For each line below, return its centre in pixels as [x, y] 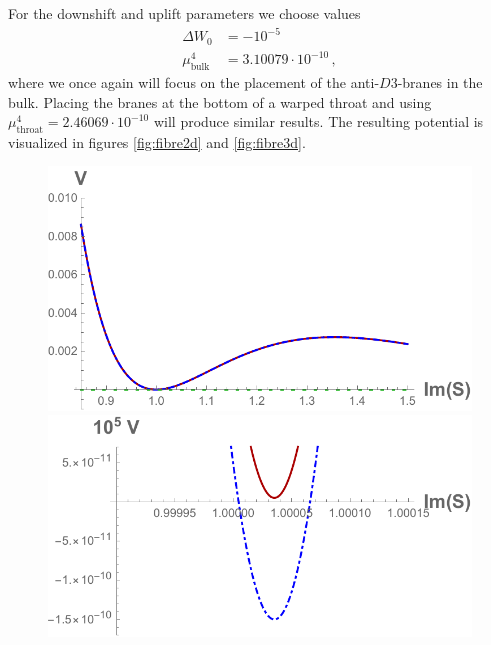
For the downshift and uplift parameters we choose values [184, 13]
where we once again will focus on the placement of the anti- [194, 81]
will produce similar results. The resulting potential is [318, 121]
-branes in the [440, 81]
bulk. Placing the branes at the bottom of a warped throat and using [220, 101]
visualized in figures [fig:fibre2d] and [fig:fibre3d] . [157, 141]
